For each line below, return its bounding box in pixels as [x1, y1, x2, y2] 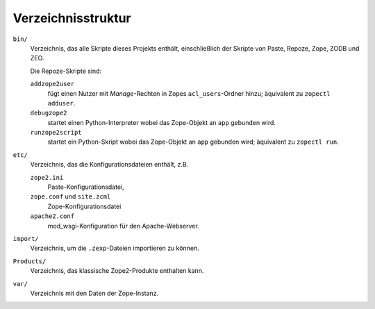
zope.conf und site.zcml [30, 192, 111, 201]
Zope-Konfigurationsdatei [47, 202, 122, 210]
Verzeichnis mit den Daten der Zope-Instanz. [30, 289, 159, 297]
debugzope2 [30, 109, 67, 117]
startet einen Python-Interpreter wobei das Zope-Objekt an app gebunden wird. [47, 118, 276, 126]
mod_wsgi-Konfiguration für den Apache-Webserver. [47, 222, 199, 230]
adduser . [47, 99, 76, 107]
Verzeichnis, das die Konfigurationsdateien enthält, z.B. [30, 160, 189, 169]
